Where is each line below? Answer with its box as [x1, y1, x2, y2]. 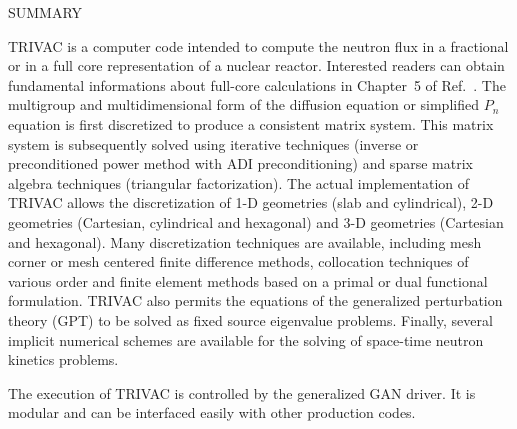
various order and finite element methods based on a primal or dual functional [8, 270, 488, 291]
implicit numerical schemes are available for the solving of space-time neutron [8, 329, 484, 350]
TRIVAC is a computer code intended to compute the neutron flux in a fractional [8, 35, 509, 56]
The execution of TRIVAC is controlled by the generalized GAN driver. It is [8, 382, 476, 403]
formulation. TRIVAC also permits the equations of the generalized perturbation [8, 290, 503, 311]
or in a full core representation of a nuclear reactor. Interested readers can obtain [8, 55, 505, 76]
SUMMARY [8, 2, 83, 22]
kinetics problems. [8, 349, 119, 370]
